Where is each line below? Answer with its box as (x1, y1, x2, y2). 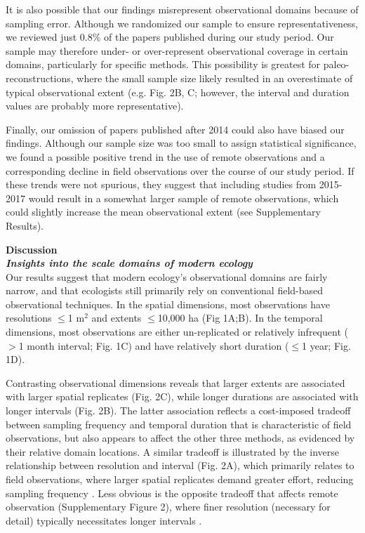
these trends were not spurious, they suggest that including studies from (6, 177, 317, 192)
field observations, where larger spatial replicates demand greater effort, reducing (6, 472, 354, 486)
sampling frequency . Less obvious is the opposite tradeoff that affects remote (6, 485, 338, 500)
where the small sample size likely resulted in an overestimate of (77, 70, 353, 85)
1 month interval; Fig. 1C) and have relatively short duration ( (18, 338, 289, 353)
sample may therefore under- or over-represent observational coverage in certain (6, 43, 348, 58)
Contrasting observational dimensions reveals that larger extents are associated (6, 375, 345, 390)
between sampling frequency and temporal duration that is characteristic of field (6, 416, 352, 431)
